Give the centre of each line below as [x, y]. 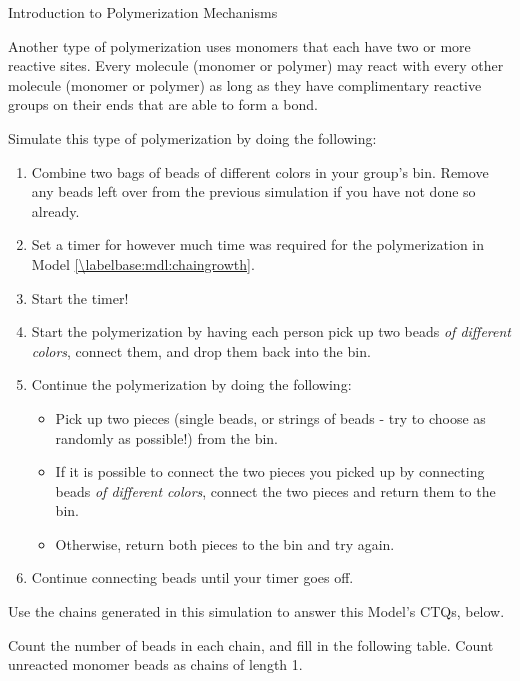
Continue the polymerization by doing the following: [191, 384]
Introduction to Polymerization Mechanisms [143, 12]
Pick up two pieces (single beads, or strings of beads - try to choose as [270, 417]
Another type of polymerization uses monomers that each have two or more [239, 45]
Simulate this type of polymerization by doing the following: [192, 137]
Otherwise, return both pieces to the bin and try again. [225, 543]
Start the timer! [80, 297]
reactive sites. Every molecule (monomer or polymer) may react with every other [256, 65]
